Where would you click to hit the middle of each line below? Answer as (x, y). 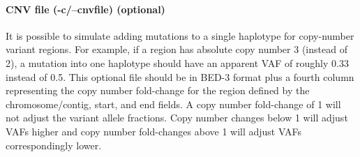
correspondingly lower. (54, 145)
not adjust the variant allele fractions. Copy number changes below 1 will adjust (177, 118)
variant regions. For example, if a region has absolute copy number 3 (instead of (177, 49)
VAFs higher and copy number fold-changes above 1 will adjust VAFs (153, 131)
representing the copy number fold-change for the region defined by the (158, 90)
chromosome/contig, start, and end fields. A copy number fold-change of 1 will (173, 104)
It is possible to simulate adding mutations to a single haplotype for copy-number (180, 35)
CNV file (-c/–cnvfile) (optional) (85, 9)
